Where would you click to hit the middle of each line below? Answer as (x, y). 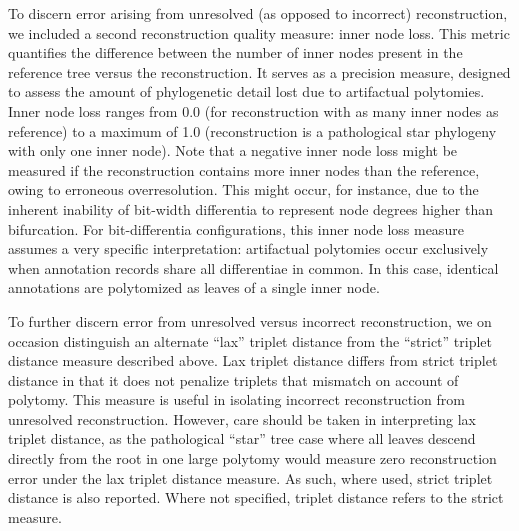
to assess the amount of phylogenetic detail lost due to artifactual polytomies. (246, 91)
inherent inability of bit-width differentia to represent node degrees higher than (250, 208)
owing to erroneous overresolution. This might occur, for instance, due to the (243, 189)
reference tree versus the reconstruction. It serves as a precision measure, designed (259, 71)
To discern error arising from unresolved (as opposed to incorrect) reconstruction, (258, 13)
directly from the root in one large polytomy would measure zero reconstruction (252, 458)
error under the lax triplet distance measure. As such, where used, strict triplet (250, 477)
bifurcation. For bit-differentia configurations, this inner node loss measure (236, 228)
